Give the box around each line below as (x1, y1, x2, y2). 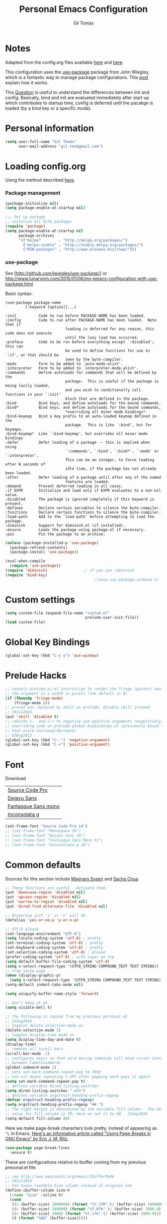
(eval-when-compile (5, 559, 46, 564)
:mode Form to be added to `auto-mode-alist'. (5, 361, 123, 366)
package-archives (18, 233, 55, 238)
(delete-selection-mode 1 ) (5, 1028, 61, 1033)
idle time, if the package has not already (65, 466, 157, 471)
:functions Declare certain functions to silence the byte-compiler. (5, 510, 162, 515)
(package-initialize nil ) (5, 201, 59, 206)
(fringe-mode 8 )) (14, 700, 50, 705)
